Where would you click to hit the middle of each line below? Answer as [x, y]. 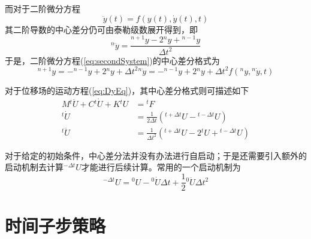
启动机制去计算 [34, 167]
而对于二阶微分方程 [43, 8]
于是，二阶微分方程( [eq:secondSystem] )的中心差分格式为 [112, 60]
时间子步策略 [55, 226]
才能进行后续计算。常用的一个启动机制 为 [161, 167]
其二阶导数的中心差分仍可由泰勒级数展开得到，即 [101, 29]
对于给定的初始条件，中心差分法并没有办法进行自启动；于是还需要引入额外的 [156, 155]
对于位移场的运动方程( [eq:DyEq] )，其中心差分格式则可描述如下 [127, 90]
